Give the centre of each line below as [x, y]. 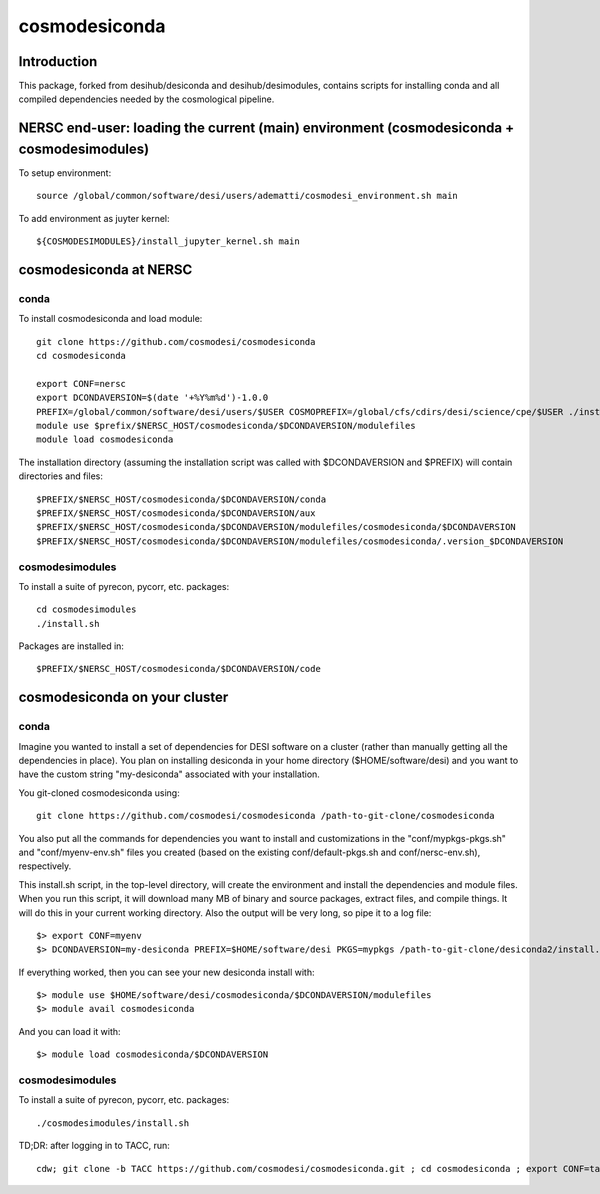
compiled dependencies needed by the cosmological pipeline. [146, 99]
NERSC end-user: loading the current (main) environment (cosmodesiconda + [266, 128]
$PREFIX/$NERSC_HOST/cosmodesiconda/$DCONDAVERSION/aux [176, 513]
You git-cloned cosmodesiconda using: [99, 792]
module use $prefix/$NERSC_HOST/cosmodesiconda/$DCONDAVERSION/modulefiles [226, 426]
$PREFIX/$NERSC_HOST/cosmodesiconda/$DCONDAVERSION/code [179, 669]
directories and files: [61, 476]
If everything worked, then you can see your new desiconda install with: [166, 972]
